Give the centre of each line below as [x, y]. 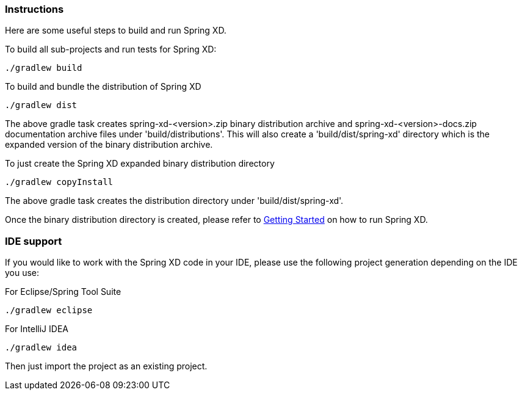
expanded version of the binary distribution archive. [109, 145]
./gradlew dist [41, 105]
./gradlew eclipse [49, 310]
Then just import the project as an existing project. [106, 366]
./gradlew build [44, 68]
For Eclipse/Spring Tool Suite [63, 292]
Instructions [34, 9]
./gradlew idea [41, 348]
